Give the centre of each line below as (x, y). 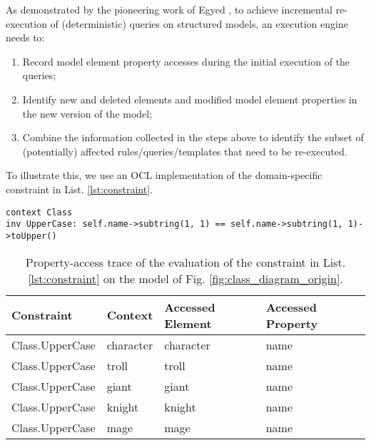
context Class (39, 212)
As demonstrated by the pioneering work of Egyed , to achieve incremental (169, 9)
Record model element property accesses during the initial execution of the (186, 61)
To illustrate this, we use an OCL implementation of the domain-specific (164, 175)
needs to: (25, 37)
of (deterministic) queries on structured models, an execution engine (199, 23)
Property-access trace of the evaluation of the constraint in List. (185, 262)
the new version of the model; (87, 113)
